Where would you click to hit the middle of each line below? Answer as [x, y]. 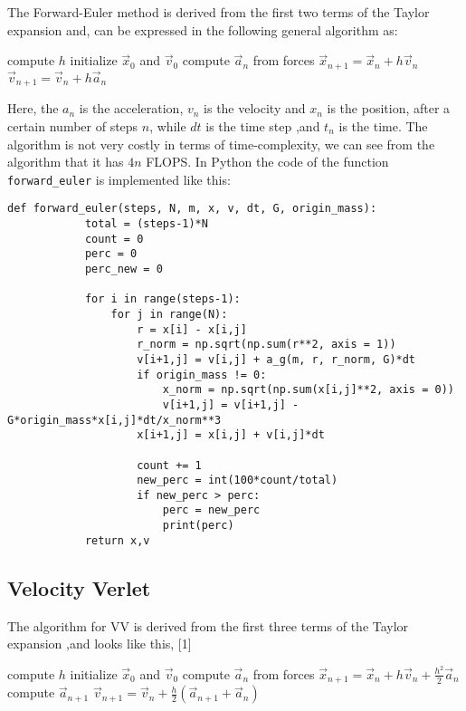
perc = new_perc [211, 510]
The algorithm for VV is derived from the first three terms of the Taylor [208, 625]
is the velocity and [255, 108]
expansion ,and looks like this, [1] [100, 644]
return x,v [117, 540]
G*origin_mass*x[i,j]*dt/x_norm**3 [114, 420]
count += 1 [169, 465]
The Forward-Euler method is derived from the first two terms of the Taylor [219, 12]
